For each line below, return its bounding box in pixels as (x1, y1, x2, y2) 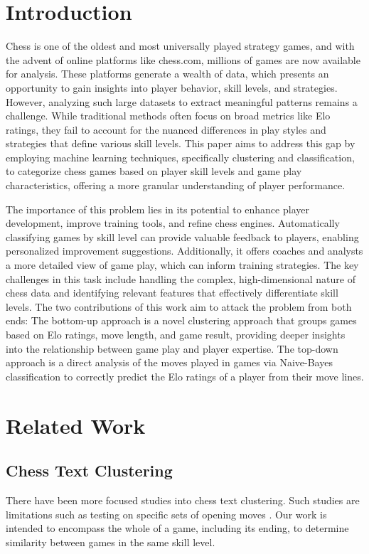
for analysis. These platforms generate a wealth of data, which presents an (6, 66, 329, 81)
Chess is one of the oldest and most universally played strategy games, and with (6, 38, 355, 53)
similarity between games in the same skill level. (6, 534, 215, 549)
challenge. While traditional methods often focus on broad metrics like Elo (6, 108, 331, 123)
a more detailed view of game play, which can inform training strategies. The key (6, 257, 359, 272)
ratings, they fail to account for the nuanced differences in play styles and (6, 122, 326, 137)
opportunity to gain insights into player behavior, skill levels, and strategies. (6, 80, 338, 95)
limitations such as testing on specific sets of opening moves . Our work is (6, 506, 327, 521)
